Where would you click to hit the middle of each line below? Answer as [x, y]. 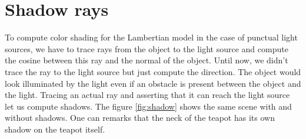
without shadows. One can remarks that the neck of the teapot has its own [140, 118]
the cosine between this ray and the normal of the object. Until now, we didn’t [147, 60]
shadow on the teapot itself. [55, 129]
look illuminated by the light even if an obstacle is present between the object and [153, 83]
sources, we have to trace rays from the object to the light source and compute [147, 48]
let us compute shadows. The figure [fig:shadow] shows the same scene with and [148, 106]
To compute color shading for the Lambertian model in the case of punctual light [151, 37]
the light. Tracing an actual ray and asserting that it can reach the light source [147, 95]
